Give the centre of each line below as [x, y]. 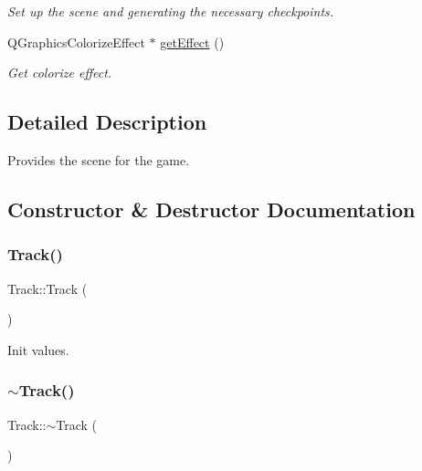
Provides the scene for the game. [99, 159]
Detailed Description [107, 122]
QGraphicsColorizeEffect [76, 42]
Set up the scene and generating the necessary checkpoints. [171, 11]
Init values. [38, 349]
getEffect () [192, 42]
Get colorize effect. [60, 73]
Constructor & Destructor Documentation [211, 209]
